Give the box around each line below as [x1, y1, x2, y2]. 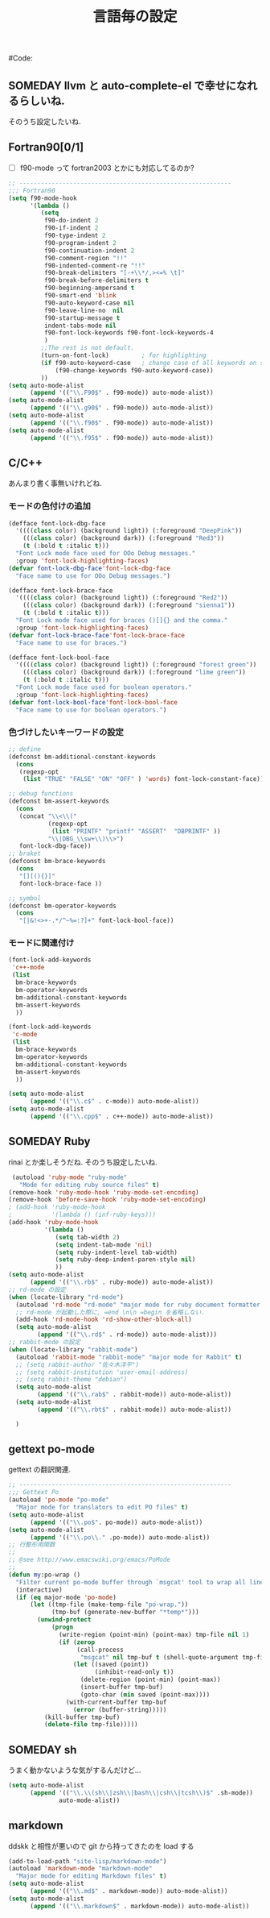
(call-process [76, 1646, 125, 1654]
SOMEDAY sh [8, 1742, 77, 1757]
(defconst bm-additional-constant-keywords [8, 753, 157, 761]
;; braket [8, 849, 42, 858]
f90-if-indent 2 [43, 224, 99, 232]
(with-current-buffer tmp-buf [65, 1698, 167, 1706]
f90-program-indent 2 [43, 239, 117, 247]
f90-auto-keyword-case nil [43, 299, 135, 307]
